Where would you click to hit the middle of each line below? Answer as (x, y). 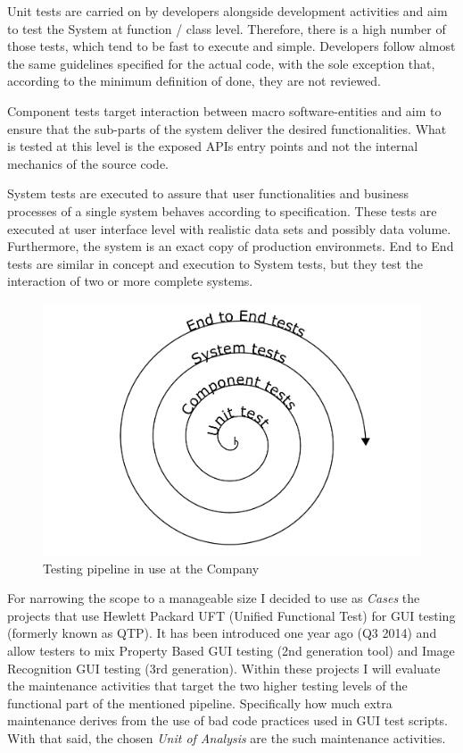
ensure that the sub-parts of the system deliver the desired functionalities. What (227, 128)
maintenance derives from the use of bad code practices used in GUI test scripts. (227, 720)
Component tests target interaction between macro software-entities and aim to (224, 110)
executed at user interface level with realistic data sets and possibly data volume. (229, 228)
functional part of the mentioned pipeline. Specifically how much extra (200, 703)
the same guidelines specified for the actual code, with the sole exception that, (221, 63)
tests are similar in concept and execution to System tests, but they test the (215, 263)
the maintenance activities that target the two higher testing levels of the (207, 686)
